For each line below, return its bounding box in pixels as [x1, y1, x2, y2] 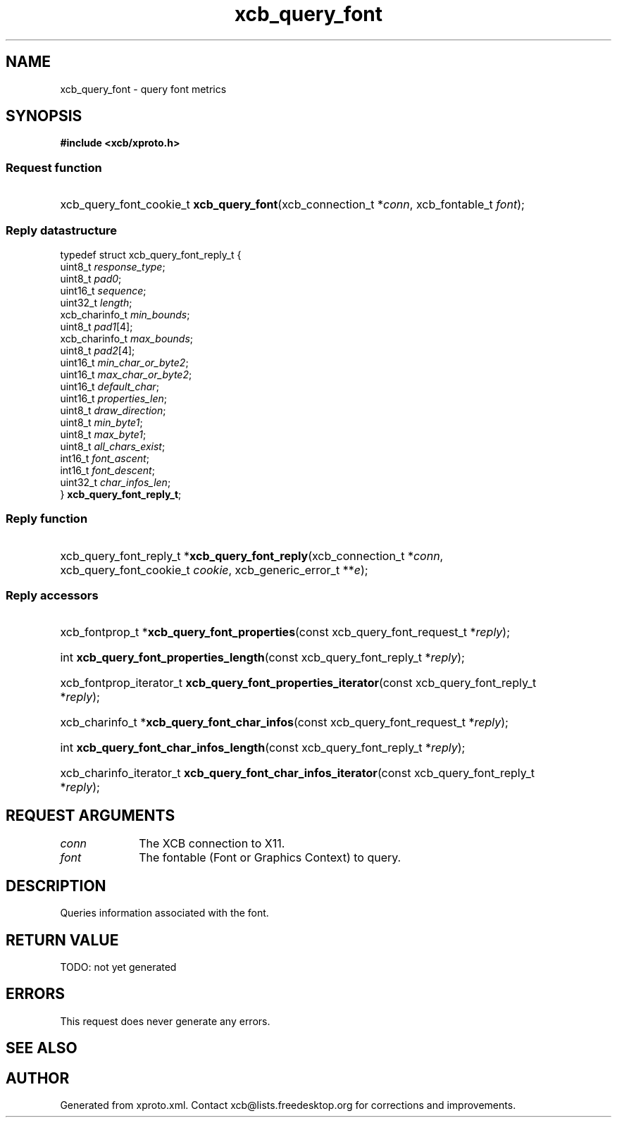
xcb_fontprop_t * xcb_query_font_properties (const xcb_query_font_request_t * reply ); [60, 625, 510, 640]
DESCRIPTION [6, 876, 106, 895]
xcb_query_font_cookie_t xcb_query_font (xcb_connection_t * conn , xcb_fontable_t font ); [60, 197, 525, 212]
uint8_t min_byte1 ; [60, 416, 143, 428]
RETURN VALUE [6, 931, 119, 949]
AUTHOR [6, 1069, 70, 1087]
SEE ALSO [6, 1039, 77, 1057]
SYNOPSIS [6, 107, 82, 125]
